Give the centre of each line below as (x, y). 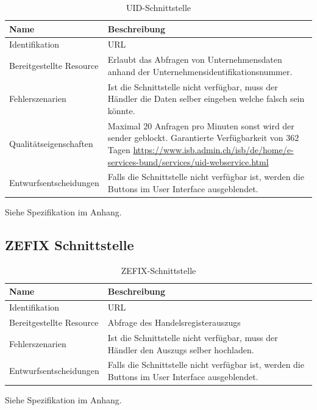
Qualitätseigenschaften (51, 144)
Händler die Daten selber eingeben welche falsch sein (206, 99)
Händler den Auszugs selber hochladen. (181, 349)
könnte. (121, 110)
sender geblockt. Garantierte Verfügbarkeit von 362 (203, 138)
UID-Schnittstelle (158, 7)
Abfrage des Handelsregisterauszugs (174, 322)
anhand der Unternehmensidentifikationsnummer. (200, 71)
